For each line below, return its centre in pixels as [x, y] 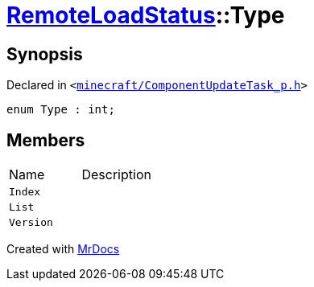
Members [46, 140]
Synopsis [45, 54]
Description [116, 175]
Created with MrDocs [63, 249]
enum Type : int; [61, 110]
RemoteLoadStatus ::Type [146, 15]
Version [31, 223]
